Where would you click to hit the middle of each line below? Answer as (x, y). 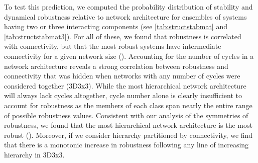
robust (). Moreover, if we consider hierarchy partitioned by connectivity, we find (128, 135)
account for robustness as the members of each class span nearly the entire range (128, 105)
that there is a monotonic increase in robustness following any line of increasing (126, 145)
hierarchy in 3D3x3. (34, 154)
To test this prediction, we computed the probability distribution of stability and (128, 7)
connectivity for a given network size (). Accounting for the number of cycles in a (129, 56)
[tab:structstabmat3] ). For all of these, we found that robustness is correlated (123, 36)
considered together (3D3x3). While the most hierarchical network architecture (125, 85)
